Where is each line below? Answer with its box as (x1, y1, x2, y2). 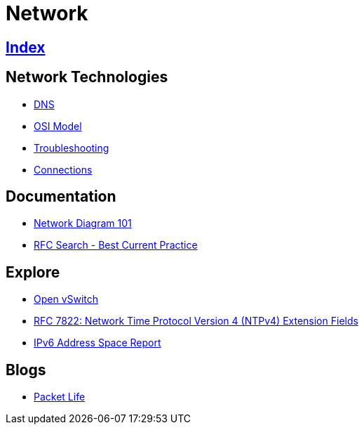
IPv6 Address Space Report (34, 337, 161, 349)
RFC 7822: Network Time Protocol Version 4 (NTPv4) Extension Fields (34, 315, 358, 327)
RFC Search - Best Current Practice (34, 239, 198, 252)
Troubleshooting (34, 141, 109, 154)
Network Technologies (6, 68, 168, 86)
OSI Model (34, 119, 82, 132)
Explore (6, 263, 60, 281)
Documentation (6, 188, 116, 206)
